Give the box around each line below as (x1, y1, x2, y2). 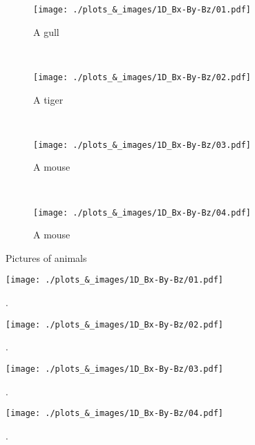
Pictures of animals (6, 250, 87, 265)
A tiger (33, 92, 64, 106)
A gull (33, 24, 59, 39)
